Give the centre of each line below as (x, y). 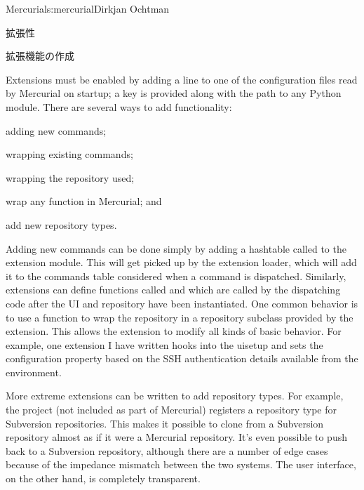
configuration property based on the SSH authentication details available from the (182, 358)
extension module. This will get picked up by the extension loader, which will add (181, 262)
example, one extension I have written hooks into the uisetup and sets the (164, 344)
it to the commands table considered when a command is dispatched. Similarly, (176, 276)
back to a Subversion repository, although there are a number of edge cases (167, 450)
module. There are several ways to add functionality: (119, 106)
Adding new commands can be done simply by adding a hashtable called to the (176, 248)
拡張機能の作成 (40, 56)
